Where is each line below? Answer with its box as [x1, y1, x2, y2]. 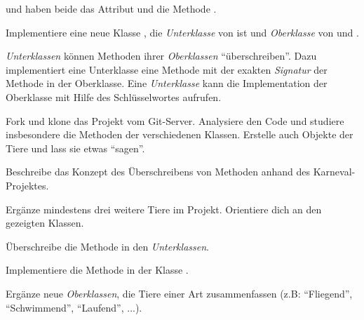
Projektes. [6, 178, 49, 192]
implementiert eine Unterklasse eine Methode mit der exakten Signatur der [6, 62, 328, 76]
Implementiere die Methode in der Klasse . [6, 262, 189, 277]
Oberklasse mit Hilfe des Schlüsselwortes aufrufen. [6, 89, 222, 104]
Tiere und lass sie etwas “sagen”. [6, 140, 145, 155]
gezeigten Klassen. [6, 215, 84, 230]
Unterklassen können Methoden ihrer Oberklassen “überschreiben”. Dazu [6, 48, 317, 63]
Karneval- [313, 164, 356, 179]
